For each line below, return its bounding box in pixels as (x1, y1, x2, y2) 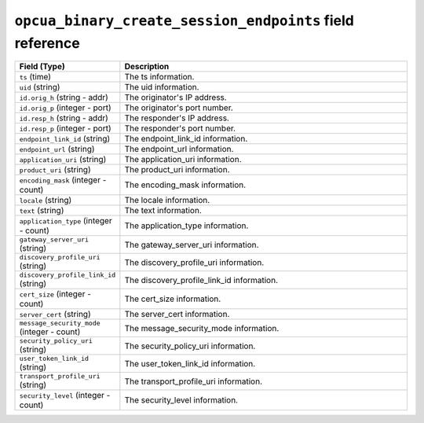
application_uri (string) (19, 154, 107, 165)
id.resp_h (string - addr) (19, 112, 109, 123)
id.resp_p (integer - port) (19, 123, 111, 134)
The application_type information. (124, 220, 249, 231)
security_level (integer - (19, 390, 111, 401)
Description (124, 61, 170, 72)
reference (14, 34, 80, 52)
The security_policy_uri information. (124, 340, 256, 351)
